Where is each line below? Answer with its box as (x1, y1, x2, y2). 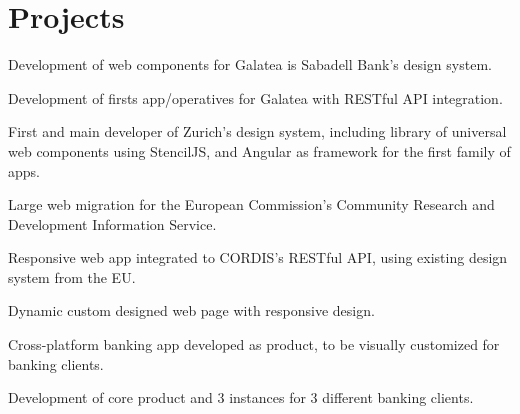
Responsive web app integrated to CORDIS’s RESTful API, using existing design (8, 247, 508, 268)
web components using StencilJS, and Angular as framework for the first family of (8, 140, 511, 161)
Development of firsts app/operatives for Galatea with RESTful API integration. (8, 87, 503, 108)
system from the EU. (8, 266, 136, 287)
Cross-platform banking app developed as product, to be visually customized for (8, 334, 500, 355)
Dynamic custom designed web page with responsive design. (8, 300, 375, 321)
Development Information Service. (8, 213, 217, 234)
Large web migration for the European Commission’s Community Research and (8, 194, 495, 215)
